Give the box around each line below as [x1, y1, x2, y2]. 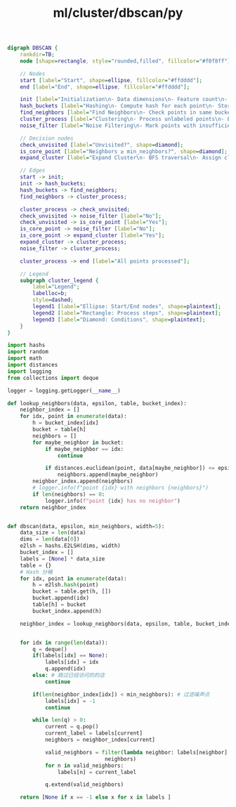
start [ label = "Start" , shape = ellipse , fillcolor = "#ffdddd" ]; [20, 77, 202, 84]
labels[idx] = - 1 [44, 697, 96, 704]
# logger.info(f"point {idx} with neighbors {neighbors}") [32, 485, 209, 492]
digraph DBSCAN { [7, 44, 58, 52]
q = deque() [32, 645, 68, 652]
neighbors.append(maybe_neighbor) [57, 471, 159, 478]
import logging [7, 367, 52, 375]
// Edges [20, 167, 46, 174]
